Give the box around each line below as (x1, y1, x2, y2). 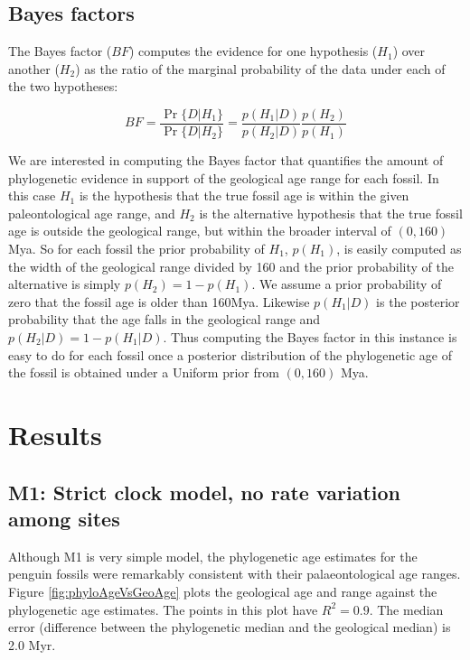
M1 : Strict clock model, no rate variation (8, 478, 401, 506)
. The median (369, 600, 444, 618)
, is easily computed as (336, 239, 462, 258)
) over (392, 42, 426, 60)
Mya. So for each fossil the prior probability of (8, 239, 265, 258)
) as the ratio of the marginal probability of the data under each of (75, 59, 446, 78)
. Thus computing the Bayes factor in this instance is (163, 327, 457, 346)
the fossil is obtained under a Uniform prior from (8, 363, 279, 382)
